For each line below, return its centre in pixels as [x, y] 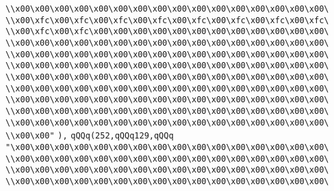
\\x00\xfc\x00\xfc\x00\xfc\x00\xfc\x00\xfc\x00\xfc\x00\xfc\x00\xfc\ [167, 20]
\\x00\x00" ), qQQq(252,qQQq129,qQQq [90, 136]
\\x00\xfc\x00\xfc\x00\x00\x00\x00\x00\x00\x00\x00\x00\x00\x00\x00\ [167, 32]
